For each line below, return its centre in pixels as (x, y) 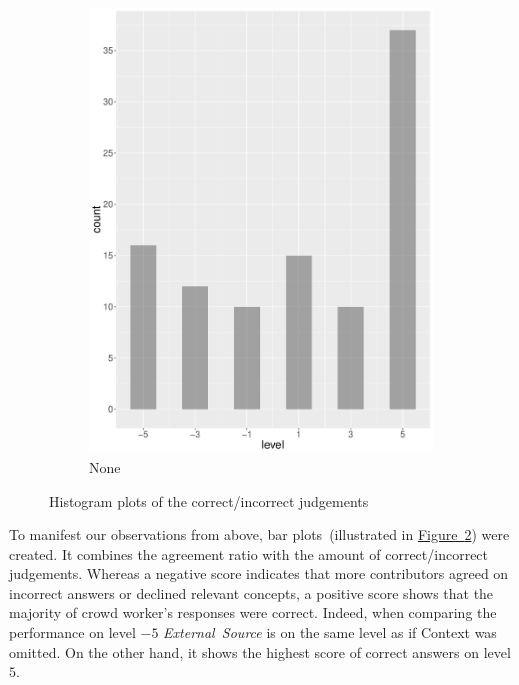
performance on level (72, 632)
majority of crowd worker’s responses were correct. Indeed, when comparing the (253, 612)
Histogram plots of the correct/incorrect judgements (209, 500)
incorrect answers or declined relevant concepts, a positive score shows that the (251, 592)
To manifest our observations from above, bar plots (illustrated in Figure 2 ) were (259, 534)
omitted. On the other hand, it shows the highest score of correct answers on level (260, 651)
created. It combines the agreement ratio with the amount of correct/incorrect (249, 553)
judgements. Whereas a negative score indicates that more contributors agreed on (259, 573)
